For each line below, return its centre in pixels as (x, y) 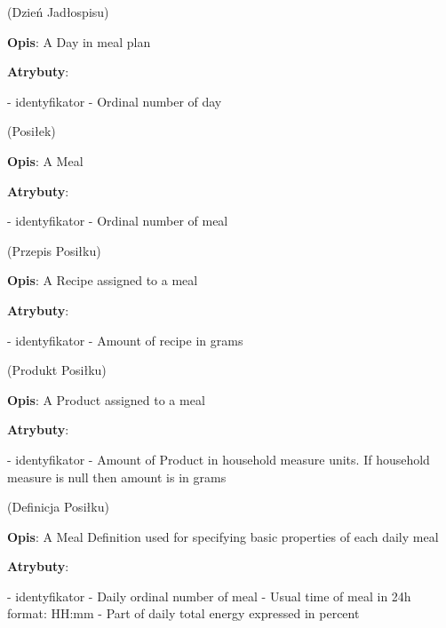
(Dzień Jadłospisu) (58, 12)
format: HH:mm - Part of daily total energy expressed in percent (183, 613)
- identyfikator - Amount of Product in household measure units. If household (219, 459)
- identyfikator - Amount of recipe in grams (125, 340)
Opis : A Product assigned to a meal (106, 399)
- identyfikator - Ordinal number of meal (118, 221)
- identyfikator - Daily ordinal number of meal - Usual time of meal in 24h (209, 596)
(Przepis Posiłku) (54, 250)
